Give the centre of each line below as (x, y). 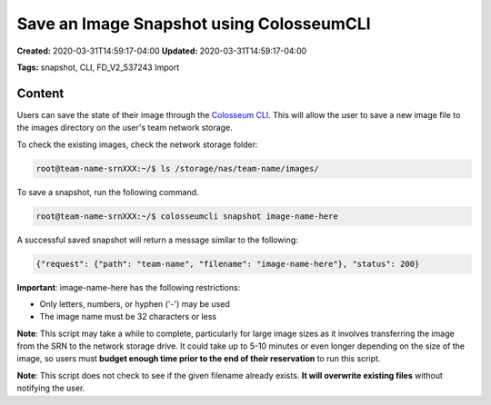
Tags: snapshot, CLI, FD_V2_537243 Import (98, 67)
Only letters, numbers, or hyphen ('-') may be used (135, 303)
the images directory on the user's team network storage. (125, 128)
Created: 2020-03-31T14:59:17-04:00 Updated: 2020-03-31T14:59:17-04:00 (162, 51)
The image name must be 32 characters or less (128, 317)
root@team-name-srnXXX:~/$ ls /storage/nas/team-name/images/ (177, 168)
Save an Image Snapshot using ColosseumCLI (194, 24)
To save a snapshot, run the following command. (108, 192)
